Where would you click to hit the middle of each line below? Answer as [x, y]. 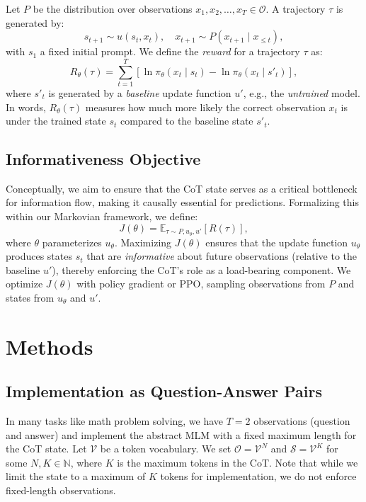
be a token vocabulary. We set [166, 449]
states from [30, 297]
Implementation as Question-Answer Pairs [164, 391]
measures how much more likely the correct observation [205, 107]
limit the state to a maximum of [76, 476]
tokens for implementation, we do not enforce [258, 476]
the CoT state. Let [46, 449]
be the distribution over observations [113, 8]
